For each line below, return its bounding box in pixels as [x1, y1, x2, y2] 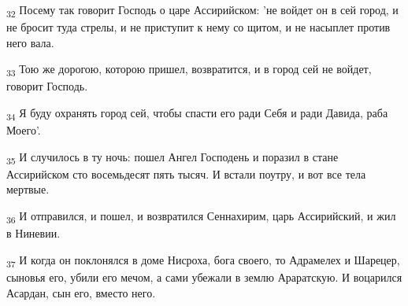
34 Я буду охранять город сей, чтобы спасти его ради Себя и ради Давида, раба [6, 105, 388, 123]
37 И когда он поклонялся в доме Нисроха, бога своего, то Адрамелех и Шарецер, [6, 251, 400, 270]
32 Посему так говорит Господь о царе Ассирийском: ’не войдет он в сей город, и [6, 2, 399, 20]
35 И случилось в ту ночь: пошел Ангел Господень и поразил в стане [6, 148, 339, 167]
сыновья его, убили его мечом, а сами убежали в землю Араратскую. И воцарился [6, 268, 402, 285]
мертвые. [6, 181, 50, 197]
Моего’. [6, 122, 41, 138]
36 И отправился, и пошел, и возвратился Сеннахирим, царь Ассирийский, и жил [6, 208, 396, 226]
